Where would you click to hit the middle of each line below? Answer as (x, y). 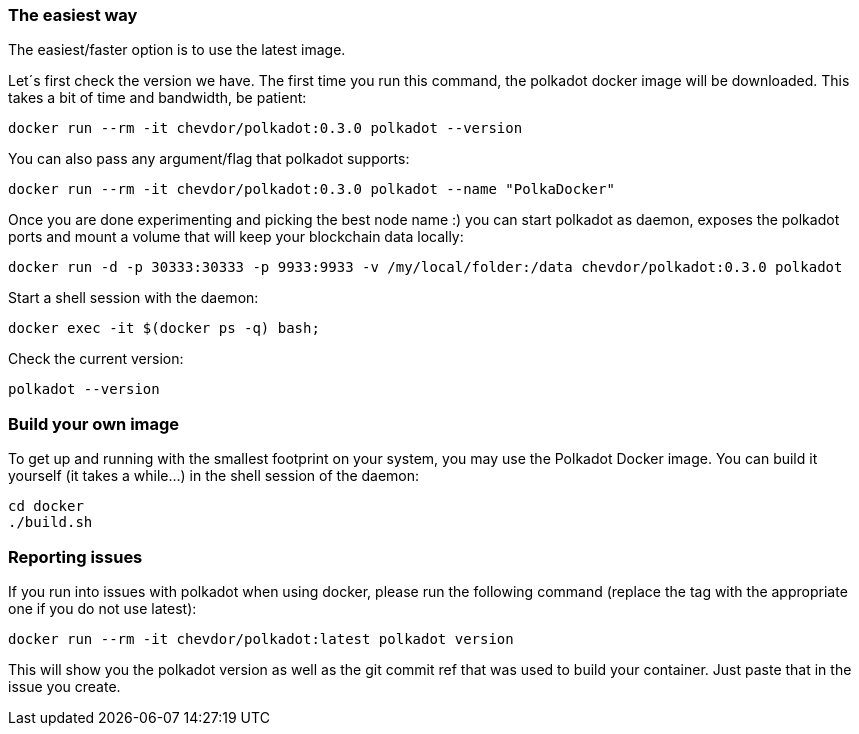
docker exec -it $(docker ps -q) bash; (164, 328)
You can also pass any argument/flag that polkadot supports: (209, 159)
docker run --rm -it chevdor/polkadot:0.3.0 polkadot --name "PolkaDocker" (311, 189)
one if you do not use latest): (102, 608)
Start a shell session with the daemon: (133, 298)
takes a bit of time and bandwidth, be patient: (157, 98)
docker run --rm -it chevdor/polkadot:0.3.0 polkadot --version (265, 128)
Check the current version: (96, 359)
